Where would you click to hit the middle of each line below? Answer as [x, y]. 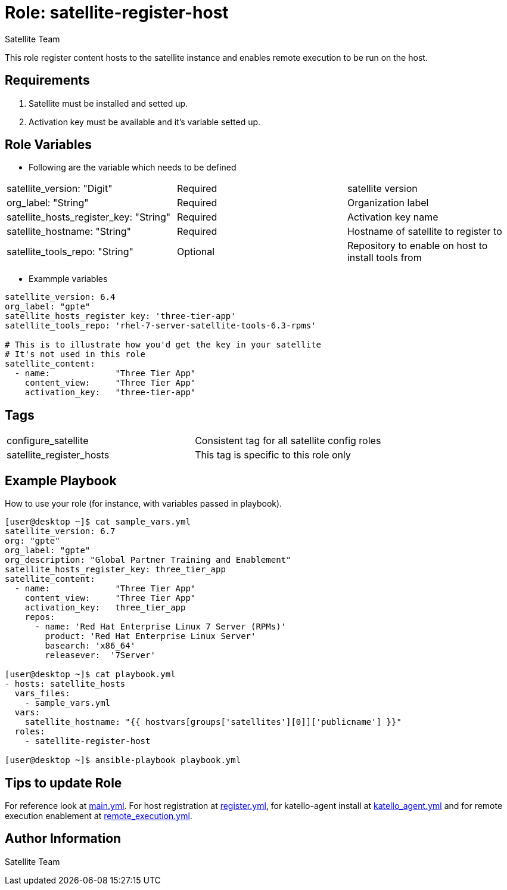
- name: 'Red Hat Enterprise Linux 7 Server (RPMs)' [161, 627]
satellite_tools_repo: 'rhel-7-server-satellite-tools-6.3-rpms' [161, 326]
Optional [196, 252]
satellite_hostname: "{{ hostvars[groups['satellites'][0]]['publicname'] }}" [213, 722]
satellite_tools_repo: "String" [70, 252]
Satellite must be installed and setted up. [108, 103]
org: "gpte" [32, 541]
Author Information [63, 839]
